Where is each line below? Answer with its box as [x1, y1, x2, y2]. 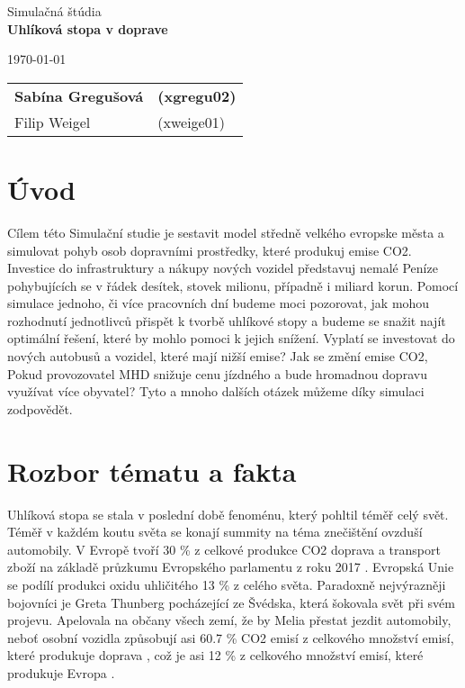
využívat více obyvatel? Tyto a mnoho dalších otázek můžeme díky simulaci [7, 382, 425, 401]
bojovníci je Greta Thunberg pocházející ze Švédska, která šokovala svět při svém [7, 593, 455, 611]
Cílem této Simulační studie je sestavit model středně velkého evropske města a [7, 222, 444, 241]
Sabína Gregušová [14, 85, 144, 106]
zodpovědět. [7, 399, 73, 418]
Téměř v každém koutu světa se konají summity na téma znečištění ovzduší [7, 522, 423, 541]
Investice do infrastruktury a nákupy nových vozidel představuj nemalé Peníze [7, 258, 438, 277]
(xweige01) [157, 111, 225, 132]
